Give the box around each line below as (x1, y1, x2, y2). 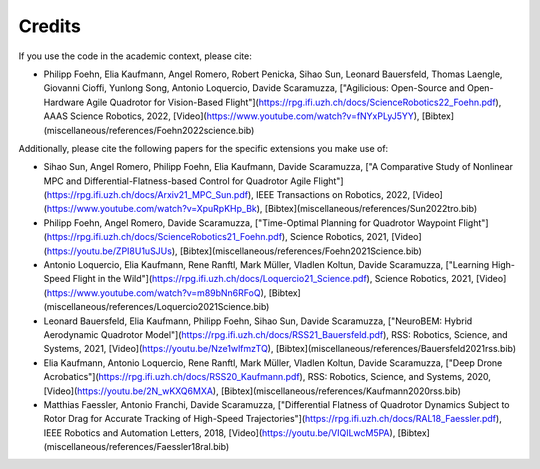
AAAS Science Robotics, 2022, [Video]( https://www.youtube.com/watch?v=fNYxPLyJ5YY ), (43, 110, 420, 122)
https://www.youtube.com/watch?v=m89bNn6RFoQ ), (46, 286, 267, 299)
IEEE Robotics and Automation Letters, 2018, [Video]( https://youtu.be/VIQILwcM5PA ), (43, 426, 396, 439)
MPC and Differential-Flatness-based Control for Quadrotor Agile (43, 175, 312, 187)
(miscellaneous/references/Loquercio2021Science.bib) (43, 301, 270, 313)
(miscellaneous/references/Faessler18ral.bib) (43, 441, 230, 453)
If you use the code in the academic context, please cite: (18, 50, 252, 62)
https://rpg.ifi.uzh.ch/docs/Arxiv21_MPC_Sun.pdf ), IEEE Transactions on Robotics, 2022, (46, 189, 411, 201)
